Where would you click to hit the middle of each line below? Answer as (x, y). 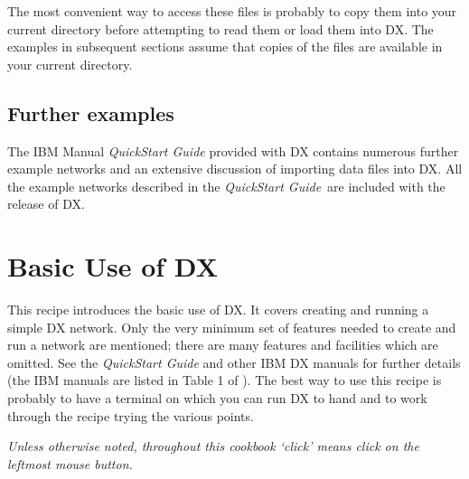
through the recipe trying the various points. (131, 415)
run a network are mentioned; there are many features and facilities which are (223, 345)
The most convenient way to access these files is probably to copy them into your (232, 11)
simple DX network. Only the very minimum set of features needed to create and (232, 327)
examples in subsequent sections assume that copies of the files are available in (225, 47)
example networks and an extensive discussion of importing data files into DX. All (235, 169)
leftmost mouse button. (70, 463)
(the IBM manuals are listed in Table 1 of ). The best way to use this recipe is (225, 380)
